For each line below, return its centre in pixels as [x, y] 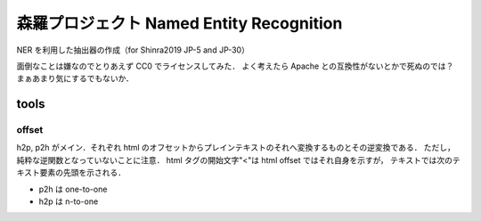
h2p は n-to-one [69, 201]
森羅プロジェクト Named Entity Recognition [179, 23]
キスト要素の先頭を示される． [71, 173]
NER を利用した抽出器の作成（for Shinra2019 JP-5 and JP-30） [133, 50]
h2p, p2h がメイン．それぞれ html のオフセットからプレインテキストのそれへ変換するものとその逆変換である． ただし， [236, 148]
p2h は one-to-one [73, 189]
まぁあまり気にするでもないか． [75, 78]
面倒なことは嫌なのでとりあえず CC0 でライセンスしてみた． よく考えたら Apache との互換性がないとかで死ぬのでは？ [235, 66]
